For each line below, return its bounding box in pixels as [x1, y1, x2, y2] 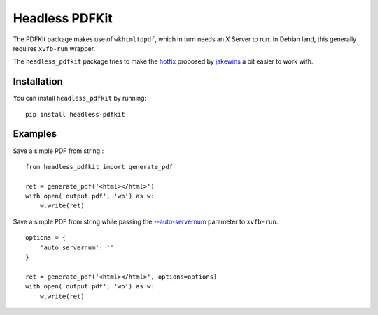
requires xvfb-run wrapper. [13, 44, 96, 52]
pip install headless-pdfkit [25, 110, 125, 118]
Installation [13, 75, 63, 87]
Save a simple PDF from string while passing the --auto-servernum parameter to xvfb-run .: [13, 217, 280, 226]
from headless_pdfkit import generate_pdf [25, 163, 174, 170]
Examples [13, 128, 57, 140]
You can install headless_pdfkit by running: [13, 94, 147, 103]
